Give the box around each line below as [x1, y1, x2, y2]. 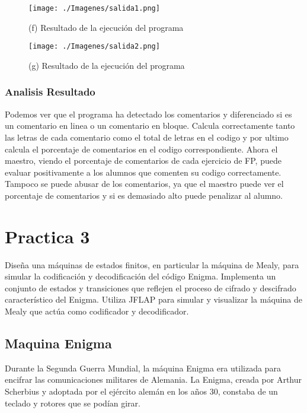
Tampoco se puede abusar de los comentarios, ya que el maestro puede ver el [5, 177, 284, 190]
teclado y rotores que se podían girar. [5, 396, 140, 409]
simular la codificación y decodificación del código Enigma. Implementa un [5, 270, 276, 282]
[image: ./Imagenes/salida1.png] [28, 4, 160, 12]
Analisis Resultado [5, 84, 95, 99]
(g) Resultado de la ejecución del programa [28, 59, 185, 71]
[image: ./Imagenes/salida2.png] [28, 42, 160, 51]
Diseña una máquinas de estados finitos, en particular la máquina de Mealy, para [5, 258, 299, 271]
